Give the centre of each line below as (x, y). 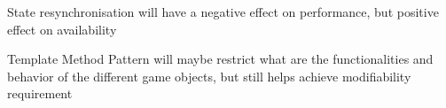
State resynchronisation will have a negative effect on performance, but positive (223, 12)
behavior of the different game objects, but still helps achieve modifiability (209, 76)
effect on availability (62, 29)
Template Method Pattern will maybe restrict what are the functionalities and (220, 59)
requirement (40, 93)
